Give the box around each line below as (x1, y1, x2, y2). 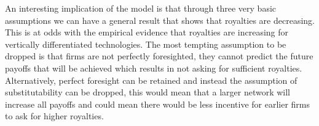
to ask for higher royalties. (5, 109, 104, 122)
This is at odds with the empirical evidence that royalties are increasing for (5, 26, 289, 39)
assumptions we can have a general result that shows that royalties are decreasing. (5, 13, 315, 26)
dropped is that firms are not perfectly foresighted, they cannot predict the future (5, 50, 313, 62)
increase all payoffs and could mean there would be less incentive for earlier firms (5, 97, 310, 110)
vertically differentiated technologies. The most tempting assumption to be (5, 37, 286, 50)
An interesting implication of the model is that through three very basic (5, 2, 277, 14)
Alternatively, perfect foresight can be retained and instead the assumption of (5, 73, 297, 86)
